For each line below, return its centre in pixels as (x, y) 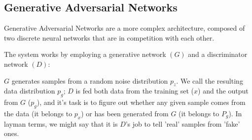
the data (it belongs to (38, 113)
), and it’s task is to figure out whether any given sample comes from (141, 102)
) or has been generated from (125, 113)
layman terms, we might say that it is (61, 123)
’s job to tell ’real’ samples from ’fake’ (183, 123)
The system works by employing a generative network (85, 54)
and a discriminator (218, 54)
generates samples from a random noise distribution (90, 80)
